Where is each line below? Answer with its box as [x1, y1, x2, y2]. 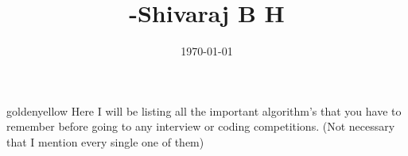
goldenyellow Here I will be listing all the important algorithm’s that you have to [6, 102, 402, 119]
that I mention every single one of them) [6, 133, 204, 150]
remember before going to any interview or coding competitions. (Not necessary [6, 118, 395, 135]
